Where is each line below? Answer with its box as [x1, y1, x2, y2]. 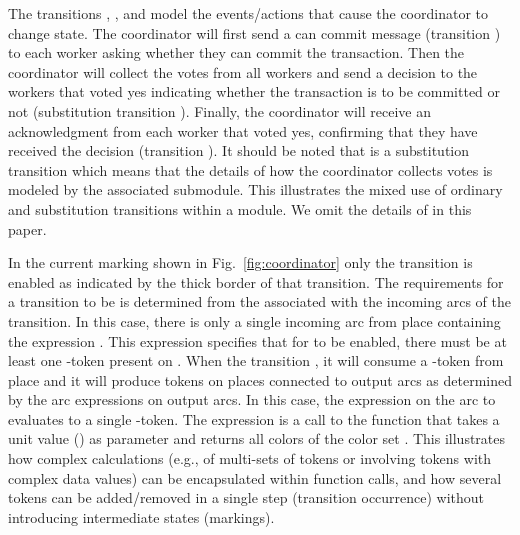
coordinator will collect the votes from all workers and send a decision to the [8, 61, 478, 82]
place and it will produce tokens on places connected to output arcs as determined [8, 369, 513, 390]
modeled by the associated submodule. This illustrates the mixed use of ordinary [8, 179, 503, 200]
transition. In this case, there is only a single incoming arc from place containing [8, 310, 501, 331]
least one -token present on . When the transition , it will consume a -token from [8, 350, 504, 371]
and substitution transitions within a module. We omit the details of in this [8, 198, 472, 219]
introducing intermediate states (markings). [8, 506, 275, 527]
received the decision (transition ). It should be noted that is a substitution [8, 140, 470, 161]
